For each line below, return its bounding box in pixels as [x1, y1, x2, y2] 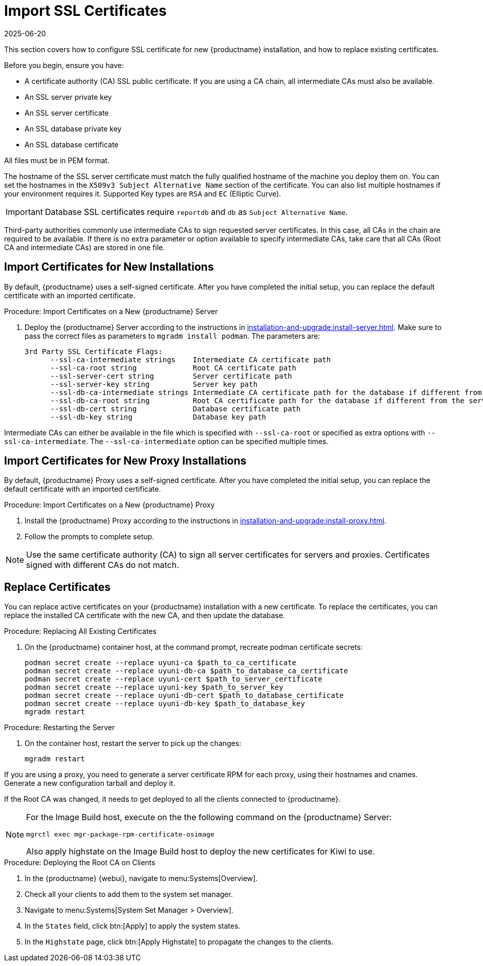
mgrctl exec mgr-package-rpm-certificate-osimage [26, 830, 214, 839]
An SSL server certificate [25, 108, 109, 117]
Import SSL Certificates [4, 2, 167, 19]
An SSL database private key [25, 124, 122, 133]
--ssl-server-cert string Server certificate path [50, 371, 292, 380]
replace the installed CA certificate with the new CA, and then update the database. [4, 611, 285, 620]
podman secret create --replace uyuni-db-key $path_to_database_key [25, 699, 305, 708]
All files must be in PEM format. [4, 156, 109, 165]
